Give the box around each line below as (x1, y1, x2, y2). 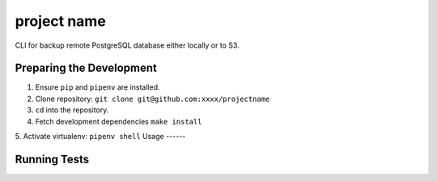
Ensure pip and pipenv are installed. (35, 82, 161, 92)
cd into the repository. (35, 105, 109, 115)
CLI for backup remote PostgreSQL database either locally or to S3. (15, 40, 240, 50)
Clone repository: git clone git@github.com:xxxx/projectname (35, 94, 270, 103)
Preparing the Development (15, 61, 158, 75)
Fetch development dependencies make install (35, 116, 202, 126)
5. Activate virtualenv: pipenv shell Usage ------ (15, 132, 186, 141)
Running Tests (15, 152, 89, 166)
